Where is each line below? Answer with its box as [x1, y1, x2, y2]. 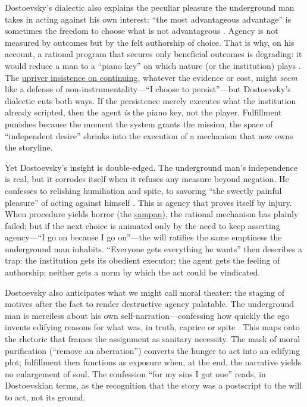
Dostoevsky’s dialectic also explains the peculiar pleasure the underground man [5, 1, 295, 13]
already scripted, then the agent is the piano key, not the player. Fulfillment [5, 106, 282, 118]
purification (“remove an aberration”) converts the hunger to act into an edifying [5, 344, 300, 356]
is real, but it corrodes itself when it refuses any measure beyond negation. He [5, 173, 289, 185]
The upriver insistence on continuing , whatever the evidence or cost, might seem [5, 71, 297, 83]
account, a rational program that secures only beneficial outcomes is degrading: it [5, 48, 302, 60]
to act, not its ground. [5, 391, 86, 403]
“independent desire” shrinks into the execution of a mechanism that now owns [5, 129, 293, 142]
